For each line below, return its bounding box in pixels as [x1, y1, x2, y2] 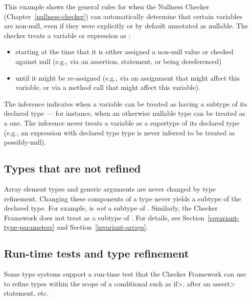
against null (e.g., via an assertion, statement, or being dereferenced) [15, 56, 222, 66]
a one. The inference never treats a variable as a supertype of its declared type [4, 117, 240, 128]
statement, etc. [4, 288, 48, 298]
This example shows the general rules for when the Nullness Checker [4, 1, 209, 11]
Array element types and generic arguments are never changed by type [4, 183, 216, 193]
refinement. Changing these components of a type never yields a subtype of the [4, 193, 241, 203]
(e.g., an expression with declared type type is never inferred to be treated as [4, 127, 235, 137]
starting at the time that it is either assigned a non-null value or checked [15, 46, 234, 57]
